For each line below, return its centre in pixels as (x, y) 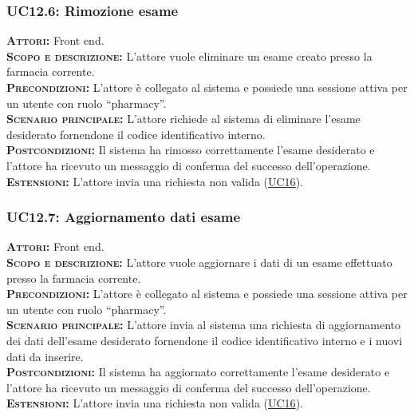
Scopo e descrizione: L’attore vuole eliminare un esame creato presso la (189, 56)
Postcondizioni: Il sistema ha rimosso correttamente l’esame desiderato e (191, 150)
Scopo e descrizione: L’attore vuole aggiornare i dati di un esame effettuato (199, 262)
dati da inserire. (45, 356)
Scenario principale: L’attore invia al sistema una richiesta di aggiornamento (203, 325)
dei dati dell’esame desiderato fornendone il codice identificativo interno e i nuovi (205, 340)
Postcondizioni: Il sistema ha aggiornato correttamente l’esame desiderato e (198, 372)
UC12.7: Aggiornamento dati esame (124, 217)
